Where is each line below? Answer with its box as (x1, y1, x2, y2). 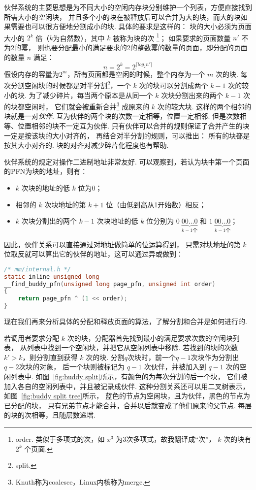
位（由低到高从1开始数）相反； (106, 199, 206, 209)
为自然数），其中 (53, 33, 105, 43)
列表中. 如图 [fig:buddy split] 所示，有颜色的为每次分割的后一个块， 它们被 (10, 371, 248, 381)
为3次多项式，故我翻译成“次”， (116, 433, 216, 444)
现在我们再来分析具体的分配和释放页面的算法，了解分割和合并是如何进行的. (4, 316, 247, 327)
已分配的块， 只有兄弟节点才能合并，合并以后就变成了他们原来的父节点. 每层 (4, 400, 252, 410)
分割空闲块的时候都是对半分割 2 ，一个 (10, 79, 131, 90)
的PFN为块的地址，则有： (4, 166, 88, 176)
